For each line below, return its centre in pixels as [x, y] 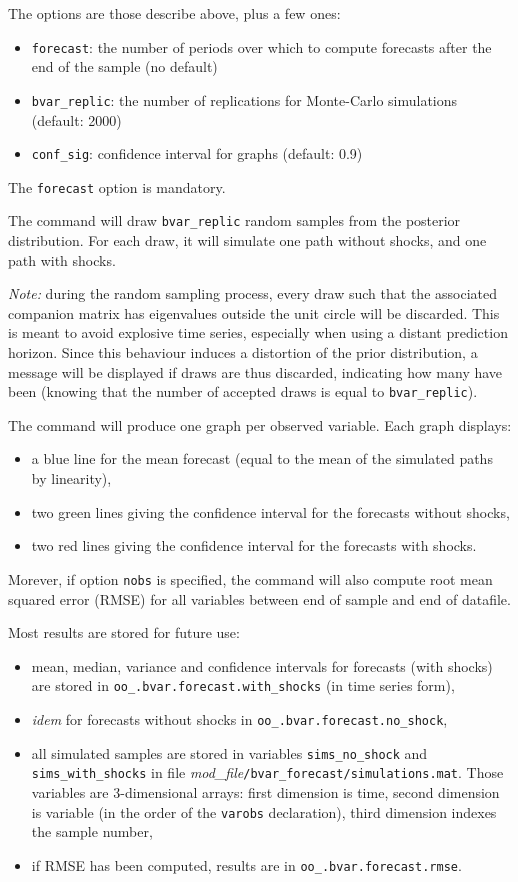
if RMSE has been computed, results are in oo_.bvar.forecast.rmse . [246, 864]
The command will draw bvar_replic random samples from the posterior [234, 220]
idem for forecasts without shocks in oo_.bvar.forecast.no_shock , [239, 718]
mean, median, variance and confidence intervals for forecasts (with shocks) [262, 665]
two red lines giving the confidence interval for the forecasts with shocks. [254, 545]
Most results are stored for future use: [124, 632]
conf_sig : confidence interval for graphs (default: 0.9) [197, 153]
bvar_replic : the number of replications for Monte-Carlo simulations [244, 99]
